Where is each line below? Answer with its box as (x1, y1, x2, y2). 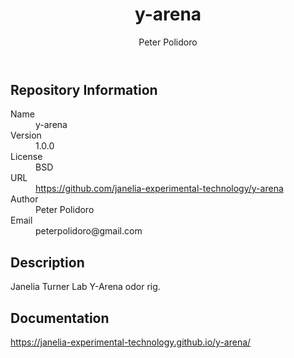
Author (10, 193, 39, 205)
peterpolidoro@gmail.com (35, 225, 143, 237)
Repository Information (10, 81, 158, 98)
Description (10, 254, 85, 271)
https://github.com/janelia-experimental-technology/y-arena (35, 183, 284, 195)
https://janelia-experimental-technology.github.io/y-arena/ (10, 336, 252, 348)
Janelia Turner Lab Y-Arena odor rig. (10, 281, 161, 293)
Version (10, 129, 42, 142)
